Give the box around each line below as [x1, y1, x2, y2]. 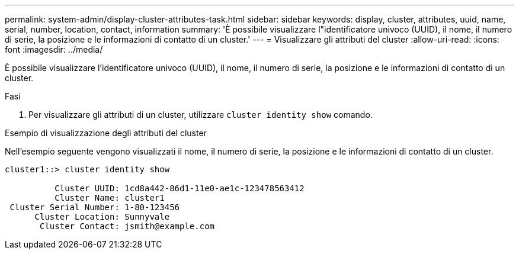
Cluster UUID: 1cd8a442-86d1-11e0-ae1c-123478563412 [55, 184, 305, 193]
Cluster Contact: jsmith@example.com [40, 221, 215, 231]
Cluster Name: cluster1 [55, 193, 165, 202]
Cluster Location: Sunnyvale [34, 212, 170, 221]
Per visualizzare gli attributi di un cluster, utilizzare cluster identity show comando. [28, 110, 373, 120]
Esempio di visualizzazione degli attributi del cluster [5, 128, 207, 138]
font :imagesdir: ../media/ [5, 44, 103, 54]
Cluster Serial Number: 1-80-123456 [9, 202, 180, 212]
